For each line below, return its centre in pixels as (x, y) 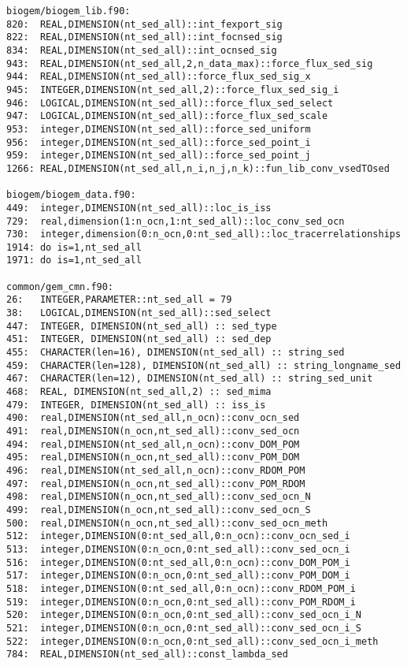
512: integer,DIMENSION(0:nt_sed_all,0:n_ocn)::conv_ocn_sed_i (178, 536)
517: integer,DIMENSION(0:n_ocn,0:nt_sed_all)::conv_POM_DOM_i (178, 576)
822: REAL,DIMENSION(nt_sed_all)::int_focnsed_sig (144, 37)
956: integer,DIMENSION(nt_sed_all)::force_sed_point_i (159, 142)
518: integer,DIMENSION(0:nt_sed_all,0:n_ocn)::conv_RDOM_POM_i (181, 588)
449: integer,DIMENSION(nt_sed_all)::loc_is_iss (139, 208)
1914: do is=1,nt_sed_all (74, 247)
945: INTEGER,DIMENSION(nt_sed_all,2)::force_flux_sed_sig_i (173, 89)
